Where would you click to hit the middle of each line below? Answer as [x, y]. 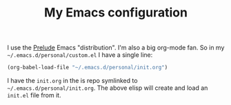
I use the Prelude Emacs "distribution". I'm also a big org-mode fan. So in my [116, 48]
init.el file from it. [34, 95]
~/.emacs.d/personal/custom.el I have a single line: [80, 55]
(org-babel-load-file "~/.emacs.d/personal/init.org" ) [88, 68]
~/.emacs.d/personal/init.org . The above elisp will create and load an [108, 88]
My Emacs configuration [116, 13]
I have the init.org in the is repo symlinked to [72, 81]
